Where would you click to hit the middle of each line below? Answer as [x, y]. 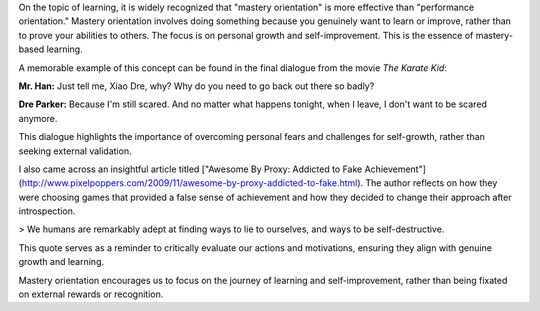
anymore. [38, 118]
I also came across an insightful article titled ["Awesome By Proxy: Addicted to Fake [190, 169]
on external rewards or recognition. [91, 294]
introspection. [47, 211]
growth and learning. [61, 262]
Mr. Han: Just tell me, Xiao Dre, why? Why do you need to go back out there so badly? [196, 86]
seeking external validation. [75, 151]
